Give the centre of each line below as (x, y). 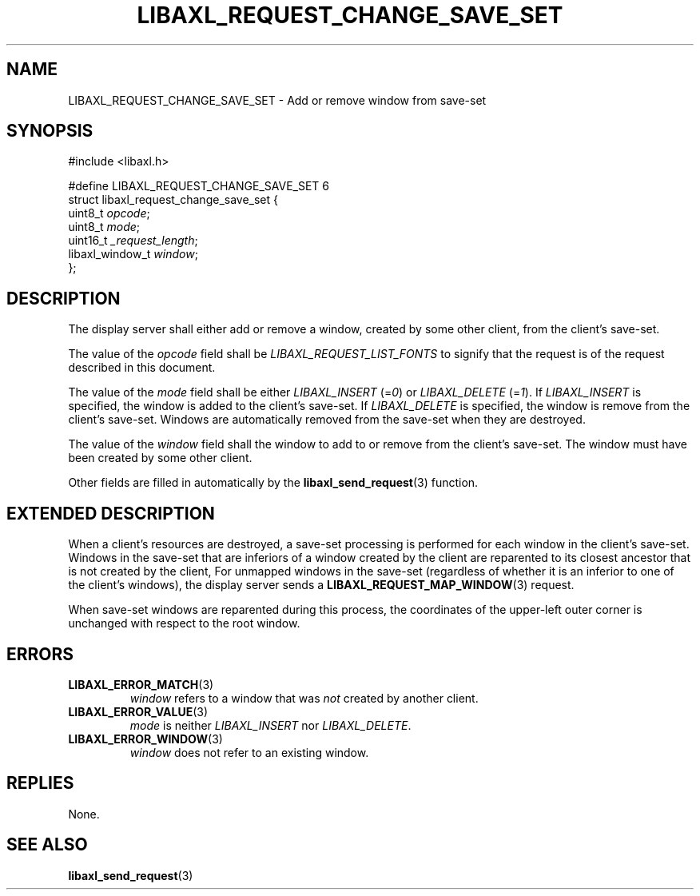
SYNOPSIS (50, 131)
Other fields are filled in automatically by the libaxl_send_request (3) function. (273, 483)
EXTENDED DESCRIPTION (111, 513)
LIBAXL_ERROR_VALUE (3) (138, 711)
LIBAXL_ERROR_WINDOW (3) (145, 739)
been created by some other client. (160, 458)
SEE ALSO (47, 845)
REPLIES (40, 783)
